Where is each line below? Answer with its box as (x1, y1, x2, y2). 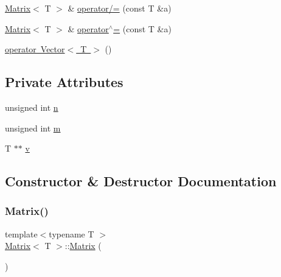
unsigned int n (5, 100, 58, 113)
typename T (49, 227, 94, 240)
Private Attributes (5, 72, 123, 91)
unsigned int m (5, 121, 61, 134)
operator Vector (5, 43, 65, 55)
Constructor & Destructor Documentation (5, 172, 277, 191)
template (5, 227, 38, 240)
